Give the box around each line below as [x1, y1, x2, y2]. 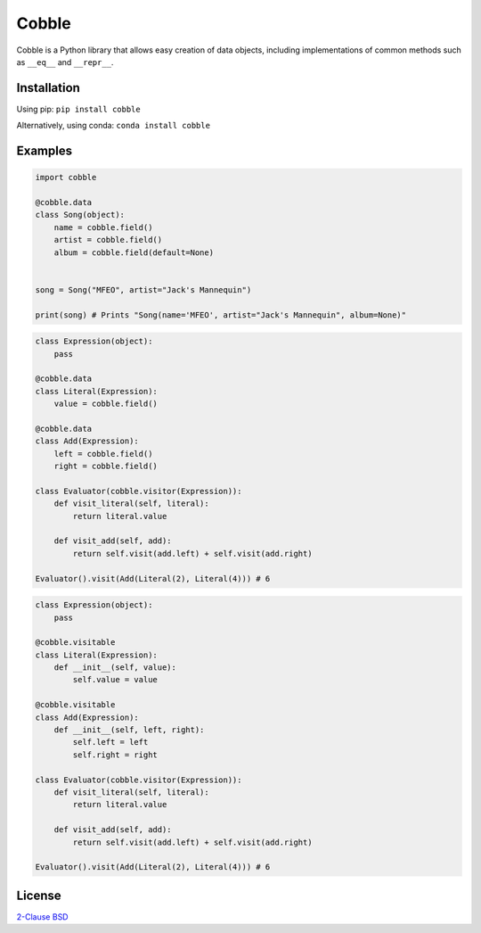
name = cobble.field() [53, 222, 153, 232]
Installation [16, 80, 80, 95]
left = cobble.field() [53, 449, 153, 458]
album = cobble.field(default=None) [53, 247, 214, 258]
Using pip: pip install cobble [16, 103, 142, 114]
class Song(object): [35, 210, 125, 220]
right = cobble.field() [53, 461, 158, 472]
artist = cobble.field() [53, 235, 163, 245]
